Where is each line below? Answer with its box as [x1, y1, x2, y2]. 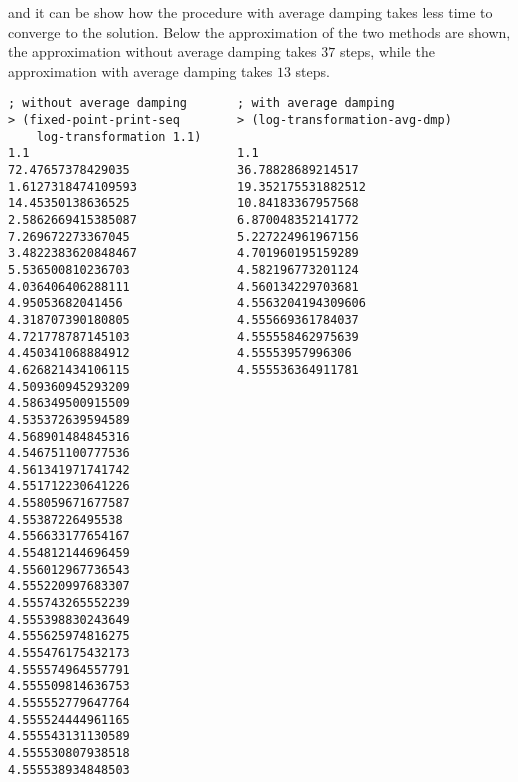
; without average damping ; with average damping [8, 96, 395, 111]
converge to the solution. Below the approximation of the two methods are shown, [8, 21, 511, 42]
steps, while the [339, 41, 435, 62]
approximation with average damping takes [8, 60, 273, 81]
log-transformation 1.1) [36, 129, 202, 144]
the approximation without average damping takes [8, 41, 317, 62]
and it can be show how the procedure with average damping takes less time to [8, 2, 493, 22]
